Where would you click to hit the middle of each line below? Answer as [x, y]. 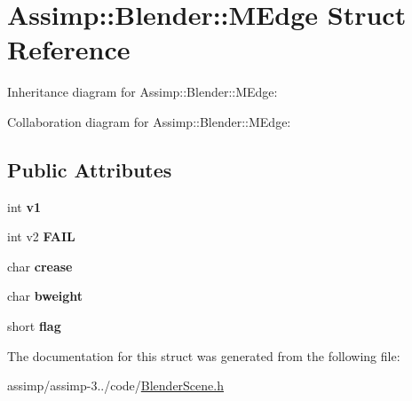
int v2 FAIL [41, 236]
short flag [34, 326]
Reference [69, 49]
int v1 [24, 206]
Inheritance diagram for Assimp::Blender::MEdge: [143, 92]
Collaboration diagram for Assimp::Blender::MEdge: [149, 121]
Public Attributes [90, 169]
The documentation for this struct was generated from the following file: [204, 355]
